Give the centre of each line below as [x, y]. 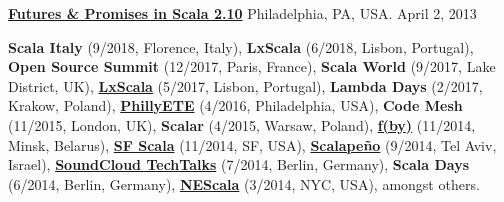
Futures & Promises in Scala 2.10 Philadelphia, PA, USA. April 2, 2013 [242, 13]
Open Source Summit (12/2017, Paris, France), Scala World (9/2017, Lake [252, 66]
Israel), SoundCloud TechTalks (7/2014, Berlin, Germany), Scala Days [239, 164]
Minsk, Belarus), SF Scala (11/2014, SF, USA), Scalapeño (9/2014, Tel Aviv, [252, 144]
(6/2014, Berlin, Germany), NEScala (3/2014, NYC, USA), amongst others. [244, 183]
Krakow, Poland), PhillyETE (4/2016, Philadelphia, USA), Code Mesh [235, 105]
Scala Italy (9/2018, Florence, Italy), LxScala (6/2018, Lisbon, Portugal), [241, 46]
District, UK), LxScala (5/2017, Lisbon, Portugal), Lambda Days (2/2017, [245, 85]
